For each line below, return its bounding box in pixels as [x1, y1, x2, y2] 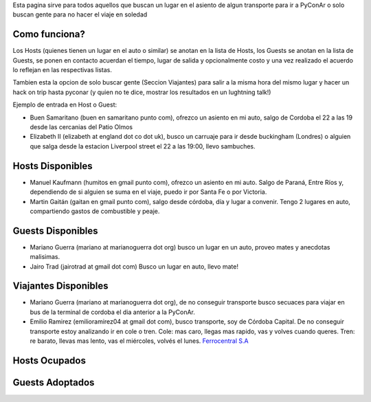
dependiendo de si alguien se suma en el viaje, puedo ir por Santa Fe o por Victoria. [30, 188, 267, 196]
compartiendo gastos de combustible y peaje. [30, 207, 160, 215]
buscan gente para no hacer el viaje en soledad [12, 10, 148, 19]
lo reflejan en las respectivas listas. [12, 66, 113, 74]
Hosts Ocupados [12, 355, 86, 366]
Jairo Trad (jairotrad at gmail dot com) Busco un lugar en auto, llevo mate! [30, 262, 238, 271]
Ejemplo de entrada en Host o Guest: [12, 100, 117, 109]
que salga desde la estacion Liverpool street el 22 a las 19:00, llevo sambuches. [30, 142, 256, 150]
